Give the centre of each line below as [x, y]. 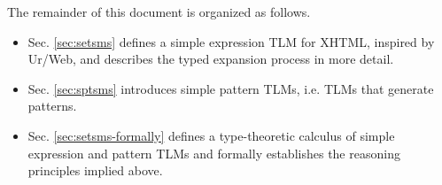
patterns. [52, 106]
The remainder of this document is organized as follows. [159, 12]
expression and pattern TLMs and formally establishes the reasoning [214, 153]
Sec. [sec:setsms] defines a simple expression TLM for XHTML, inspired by [231, 41]
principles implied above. [95, 170]
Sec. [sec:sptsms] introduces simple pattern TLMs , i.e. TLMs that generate [231, 88]
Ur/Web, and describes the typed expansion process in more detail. [211, 59]
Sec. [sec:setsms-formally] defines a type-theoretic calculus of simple [211, 135]
